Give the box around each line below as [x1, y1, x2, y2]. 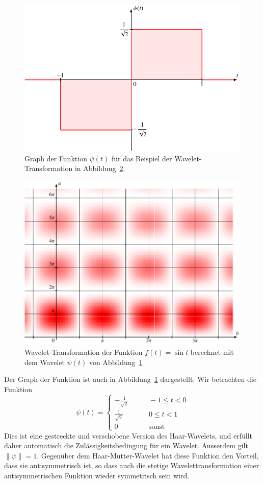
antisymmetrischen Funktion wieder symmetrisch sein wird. [4, 470, 190, 481]
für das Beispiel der [111, 153, 172, 163]
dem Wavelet [24, 356, 65, 367]
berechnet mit [190, 347, 234, 357]
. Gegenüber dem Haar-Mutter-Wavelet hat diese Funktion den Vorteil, [37, 450, 259, 461]
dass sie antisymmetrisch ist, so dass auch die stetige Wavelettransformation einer [4, 460, 259, 471]
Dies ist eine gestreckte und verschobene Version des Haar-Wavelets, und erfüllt [4, 430, 253, 441]
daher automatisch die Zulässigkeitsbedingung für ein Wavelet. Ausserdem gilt [4, 440, 248, 451]
